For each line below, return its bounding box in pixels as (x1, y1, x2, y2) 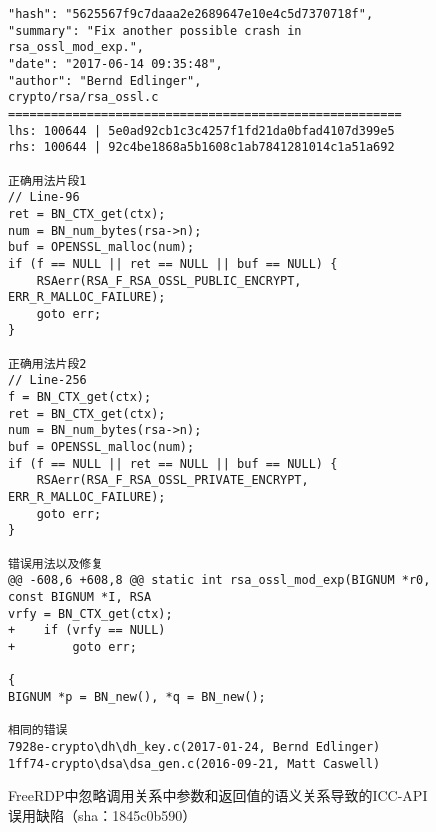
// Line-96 (8, 190, 80, 205)
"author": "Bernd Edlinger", (8, 73, 202, 88)
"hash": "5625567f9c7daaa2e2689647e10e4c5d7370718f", (8, 7, 374, 21)
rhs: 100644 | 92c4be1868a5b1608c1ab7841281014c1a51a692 (8, 140, 395, 155)
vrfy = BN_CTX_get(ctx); (8, 606, 173, 621)
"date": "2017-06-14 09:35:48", (8, 56, 223, 71)
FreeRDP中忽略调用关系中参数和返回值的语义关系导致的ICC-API (8, 785, 428, 806)
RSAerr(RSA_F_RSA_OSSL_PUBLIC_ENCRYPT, (36, 273, 302, 288)
